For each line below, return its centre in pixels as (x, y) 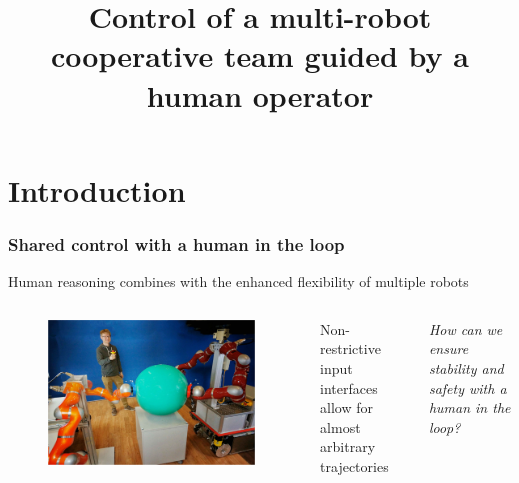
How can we (465, 328)
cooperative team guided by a (260, 55)
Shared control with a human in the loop (176, 243)
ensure (448, 348)
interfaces (349, 387)
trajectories (354, 465)
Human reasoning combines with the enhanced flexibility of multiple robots (238, 281)
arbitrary (348, 446)
